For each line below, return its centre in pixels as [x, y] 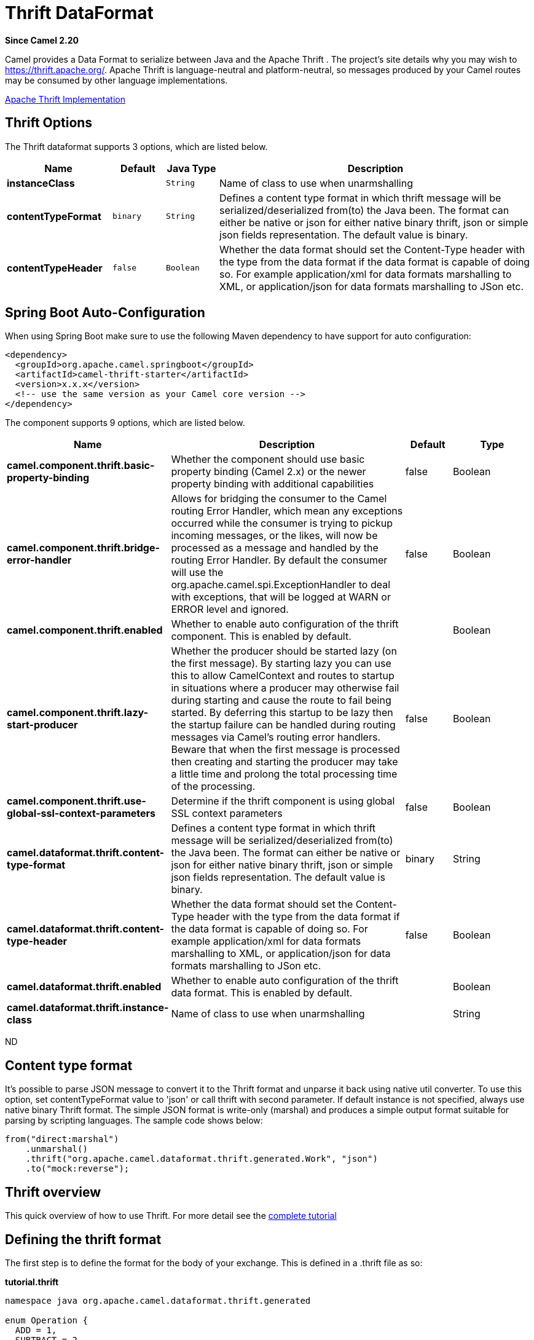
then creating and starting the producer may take [285, 762]
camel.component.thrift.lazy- [78, 713]
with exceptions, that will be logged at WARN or [281, 597]
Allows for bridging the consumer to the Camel [279, 499]
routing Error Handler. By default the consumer [279, 560]
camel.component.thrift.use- [77, 801]
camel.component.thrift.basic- [81, 466]
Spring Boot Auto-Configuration [105, 313]
